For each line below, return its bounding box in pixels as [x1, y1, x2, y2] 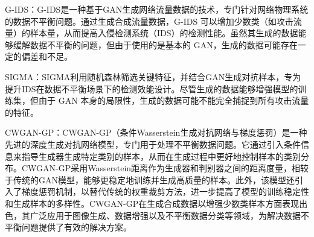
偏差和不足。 [21, 50, 72, 63]
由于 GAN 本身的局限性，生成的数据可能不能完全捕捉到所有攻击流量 [38, 94, 309, 107]
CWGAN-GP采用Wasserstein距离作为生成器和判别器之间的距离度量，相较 [21, 162, 309, 174]
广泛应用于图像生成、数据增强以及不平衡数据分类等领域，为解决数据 [30, 209, 301, 221]
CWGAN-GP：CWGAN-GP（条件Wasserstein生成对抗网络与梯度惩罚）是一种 [5, 126, 307, 139]
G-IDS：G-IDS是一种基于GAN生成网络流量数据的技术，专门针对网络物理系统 [5, 3, 309, 15]
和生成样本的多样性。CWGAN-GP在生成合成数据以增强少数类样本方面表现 [5, 197, 300, 209]
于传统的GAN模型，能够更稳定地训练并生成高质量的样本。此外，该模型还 [5, 173, 295, 186]
